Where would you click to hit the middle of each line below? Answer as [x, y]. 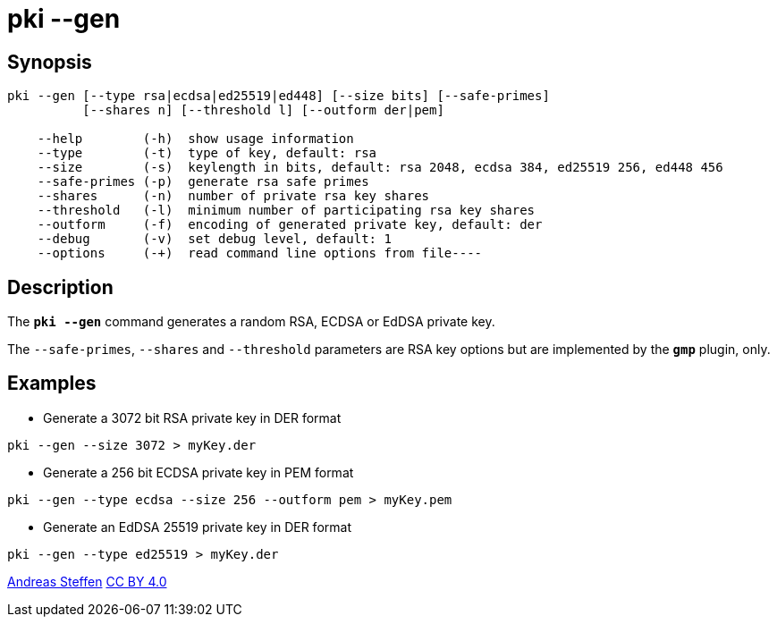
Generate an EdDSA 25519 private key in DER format [197, 527]
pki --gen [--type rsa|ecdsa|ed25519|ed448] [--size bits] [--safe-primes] [279, 96]
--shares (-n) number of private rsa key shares [233, 196]
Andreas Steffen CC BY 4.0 [87, 581]
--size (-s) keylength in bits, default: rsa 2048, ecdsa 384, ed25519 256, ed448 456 [380, 168]
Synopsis [50, 62]
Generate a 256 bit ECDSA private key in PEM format [198, 472]
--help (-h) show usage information [195, 139]
